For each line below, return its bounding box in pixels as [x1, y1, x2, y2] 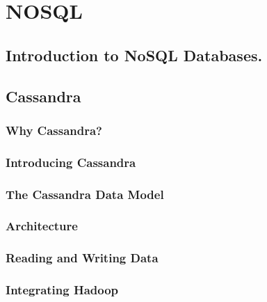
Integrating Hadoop [6, 281, 119, 299]
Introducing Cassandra [6, 153, 136, 170]
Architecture [6, 217, 78, 235]
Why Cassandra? [6, 121, 103, 138]
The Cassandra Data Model [6, 185, 164, 202]
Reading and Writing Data [6, 249, 159, 267]
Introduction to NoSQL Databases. [6, 44, 263, 65]
